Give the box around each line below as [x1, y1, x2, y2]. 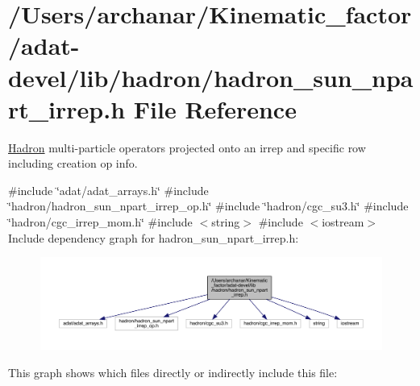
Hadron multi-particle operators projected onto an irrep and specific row [8, 139, 366, 156]
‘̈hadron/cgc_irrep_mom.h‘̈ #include [8, 214, 193, 230]
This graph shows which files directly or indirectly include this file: [8, 363, 338, 380]
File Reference [133, 92, 297, 125]
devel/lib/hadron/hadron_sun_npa [8, 60, 414, 93]
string [211, 214, 240, 230]
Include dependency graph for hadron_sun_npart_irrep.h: [8, 229, 299, 246]
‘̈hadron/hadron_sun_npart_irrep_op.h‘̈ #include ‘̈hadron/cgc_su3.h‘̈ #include [8, 197, 409, 214]
